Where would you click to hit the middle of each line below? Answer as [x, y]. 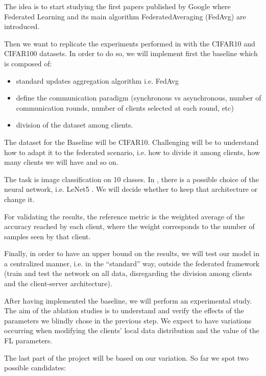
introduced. [22, 26]
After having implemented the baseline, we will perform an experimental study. [128, 300]
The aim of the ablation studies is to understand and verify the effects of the [124, 310]
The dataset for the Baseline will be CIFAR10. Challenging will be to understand [131, 142]
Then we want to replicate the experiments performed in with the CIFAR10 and [130, 43]
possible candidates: [35, 368]
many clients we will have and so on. [61, 162]
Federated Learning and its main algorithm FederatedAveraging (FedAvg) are [125, 16]
